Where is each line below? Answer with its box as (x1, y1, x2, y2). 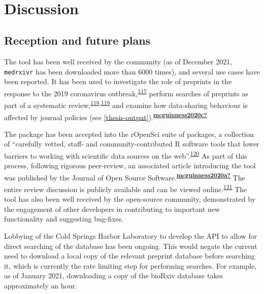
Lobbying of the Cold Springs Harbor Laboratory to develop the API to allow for (4, 231, 257, 241)
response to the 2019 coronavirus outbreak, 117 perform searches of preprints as (4, 87, 248, 98)
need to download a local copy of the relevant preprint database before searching (4, 250, 255, 261)
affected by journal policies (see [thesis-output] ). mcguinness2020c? (4, 110, 207, 122)
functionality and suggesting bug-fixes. (4, 213, 124, 224)
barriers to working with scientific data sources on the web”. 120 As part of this (4, 149, 247, 161)
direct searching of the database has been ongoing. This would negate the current (4, 240, 257, 251)
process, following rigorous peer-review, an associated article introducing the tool (4, 160, 256, 171)
